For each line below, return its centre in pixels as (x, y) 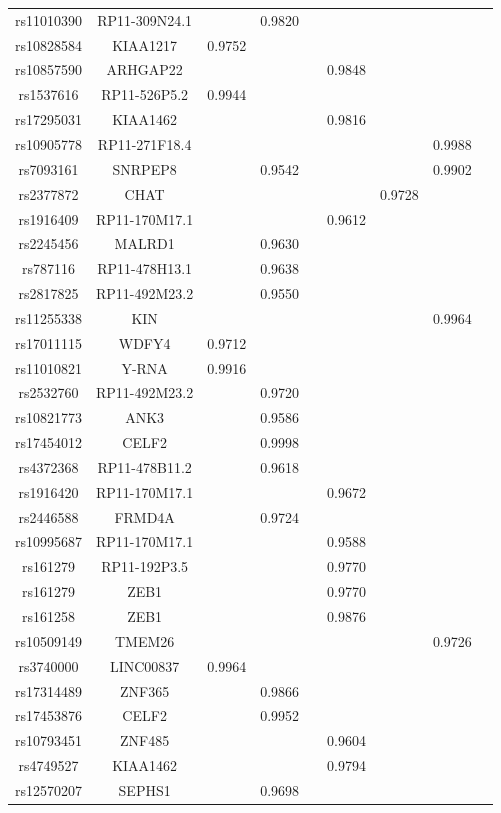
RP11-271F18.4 (144, 143)
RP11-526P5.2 (145, 94)
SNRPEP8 (144, 168)
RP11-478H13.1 (145, 268)
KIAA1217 (145, 44)
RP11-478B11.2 (144, 466)
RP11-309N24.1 (145, 19)
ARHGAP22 (144, 69)
